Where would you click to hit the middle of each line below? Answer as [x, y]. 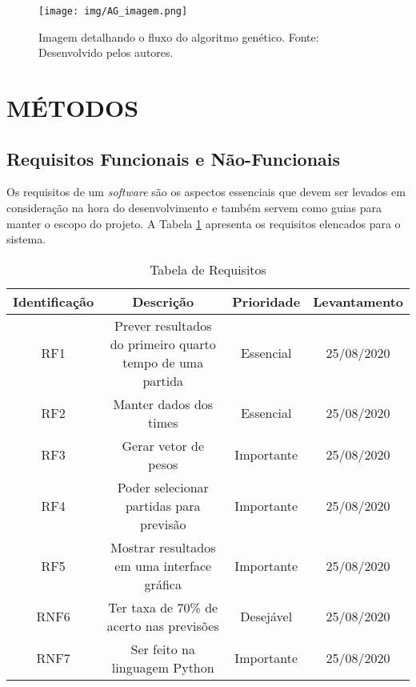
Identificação [54, 301]
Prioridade [266, 301]
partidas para [163, 505]
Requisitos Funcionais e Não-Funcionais [174, 158]
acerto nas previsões [163, 625]
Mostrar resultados [163, 547]
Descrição [163, 301]
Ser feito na [163, 649]
